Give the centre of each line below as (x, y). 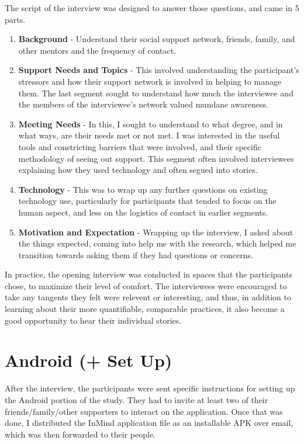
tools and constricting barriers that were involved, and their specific (140, 146)
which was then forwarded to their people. (80, 434)
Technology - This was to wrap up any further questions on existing (143, 189)
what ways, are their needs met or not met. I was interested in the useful (149, 135)
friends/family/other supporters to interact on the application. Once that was (144, 411)
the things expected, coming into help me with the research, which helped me (157, 243)
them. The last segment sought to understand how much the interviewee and (156, 93)
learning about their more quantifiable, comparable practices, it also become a (145, 309)
